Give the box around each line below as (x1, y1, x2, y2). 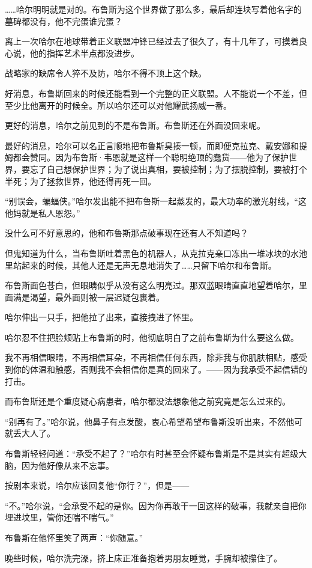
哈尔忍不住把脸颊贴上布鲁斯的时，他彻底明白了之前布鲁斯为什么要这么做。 (5, 331, 299, 343)
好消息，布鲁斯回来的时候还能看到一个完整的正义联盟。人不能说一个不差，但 (5, 87, 307, 99)
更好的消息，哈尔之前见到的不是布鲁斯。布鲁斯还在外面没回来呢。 (5, 119, 265, 132)
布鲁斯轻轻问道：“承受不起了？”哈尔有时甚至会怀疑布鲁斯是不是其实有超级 (5, 447, 299, 460)
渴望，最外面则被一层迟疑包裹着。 (29, 290, 164, 303)
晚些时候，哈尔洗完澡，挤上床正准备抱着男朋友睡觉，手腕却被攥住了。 (5, 551, 282, 564)
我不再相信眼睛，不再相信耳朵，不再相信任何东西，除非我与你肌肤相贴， (5, 351, 290, 364)
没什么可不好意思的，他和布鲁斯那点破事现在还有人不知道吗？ (5, 227, 248, 239)
